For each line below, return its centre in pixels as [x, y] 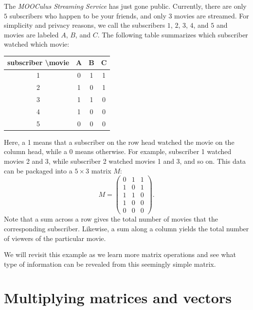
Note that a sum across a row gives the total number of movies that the [111, 219]
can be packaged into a [38, 170]
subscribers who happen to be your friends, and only [88, 15]
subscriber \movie [38, 62]
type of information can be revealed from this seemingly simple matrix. [110, 264]
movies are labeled [31, 34]
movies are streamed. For [212, 15]
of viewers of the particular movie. [55, 238]
